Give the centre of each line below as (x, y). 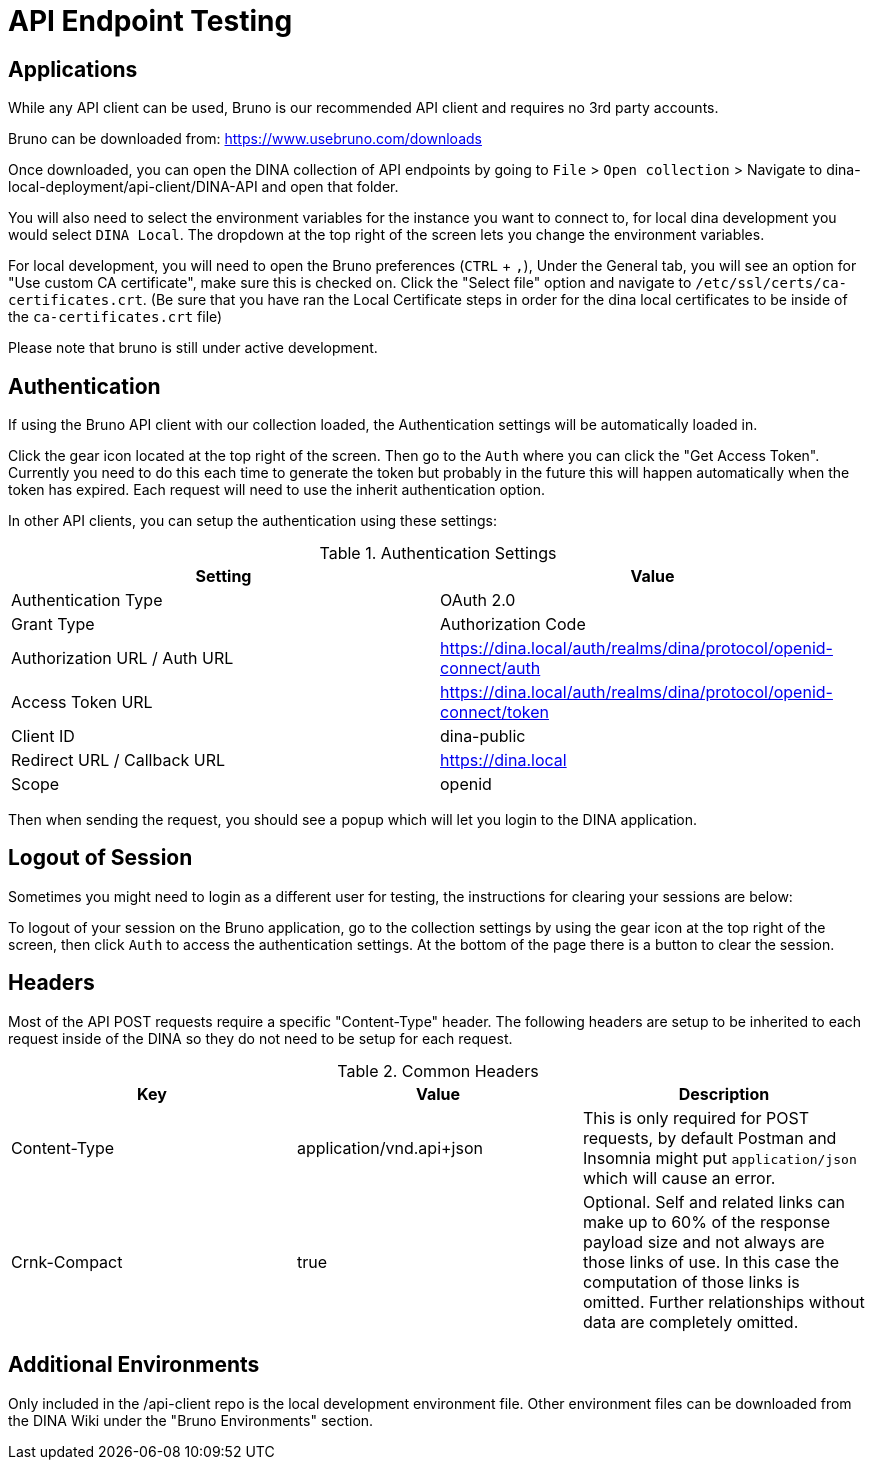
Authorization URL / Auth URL (122, 658)
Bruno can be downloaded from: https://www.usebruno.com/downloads (245, 139)
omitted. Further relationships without (723, 1301)
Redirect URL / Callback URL (118, 760)
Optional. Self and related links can (714, 1201)
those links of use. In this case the (711, 1261)
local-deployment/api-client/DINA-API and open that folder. (203, 187)
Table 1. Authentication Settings (438, 553)
